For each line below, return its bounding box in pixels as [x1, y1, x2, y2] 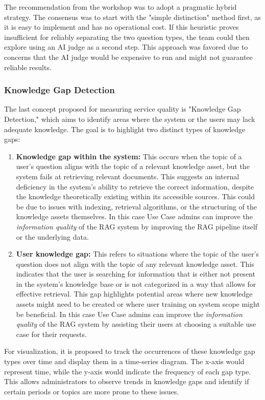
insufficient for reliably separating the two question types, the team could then [4, 31, 250, 42]
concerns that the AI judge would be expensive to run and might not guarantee [4, 51, 253, 62]
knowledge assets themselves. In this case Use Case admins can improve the [16, 211, 253, 222]
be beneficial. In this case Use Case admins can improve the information [16, 308, 243, 319]
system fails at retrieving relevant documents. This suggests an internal [16, 171, 239, 181]
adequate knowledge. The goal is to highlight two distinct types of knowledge [4, 123, 246, 134]
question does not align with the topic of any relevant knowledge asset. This [16, 258, 254, 269]
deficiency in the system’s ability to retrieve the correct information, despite [16, 181, 254, 192]
